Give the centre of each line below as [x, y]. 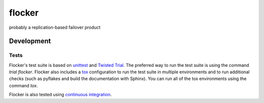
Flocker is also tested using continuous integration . [60, 95]
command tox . [23, 85]
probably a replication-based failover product [55, 27]
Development [30, 41]
